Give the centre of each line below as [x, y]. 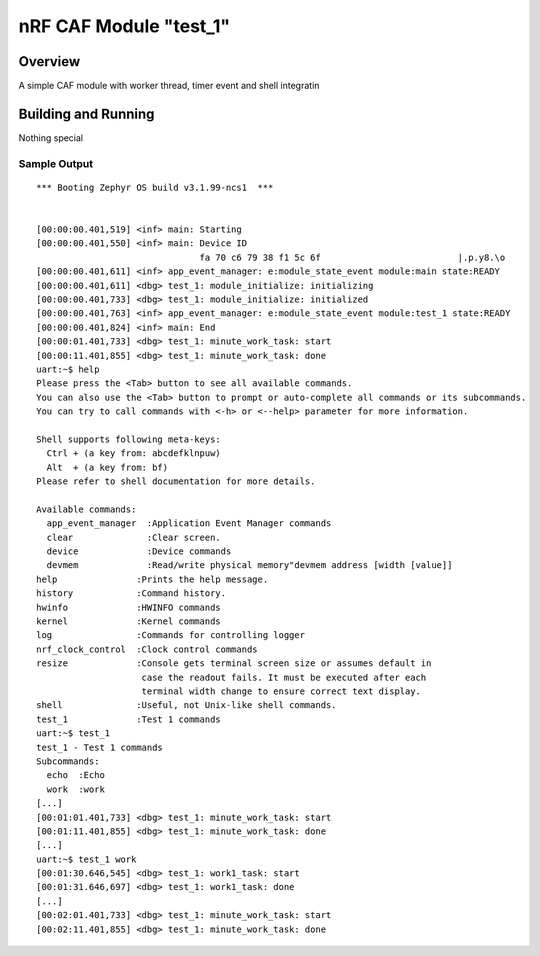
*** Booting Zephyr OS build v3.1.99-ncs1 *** [155, 187]
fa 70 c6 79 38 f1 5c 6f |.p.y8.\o [352, 257]
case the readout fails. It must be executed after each [284, 677]
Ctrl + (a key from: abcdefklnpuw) [134, 453]
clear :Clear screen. [134, 537]
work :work [75, 789]
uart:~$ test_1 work [86, 859]
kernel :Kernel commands [129, 621]
